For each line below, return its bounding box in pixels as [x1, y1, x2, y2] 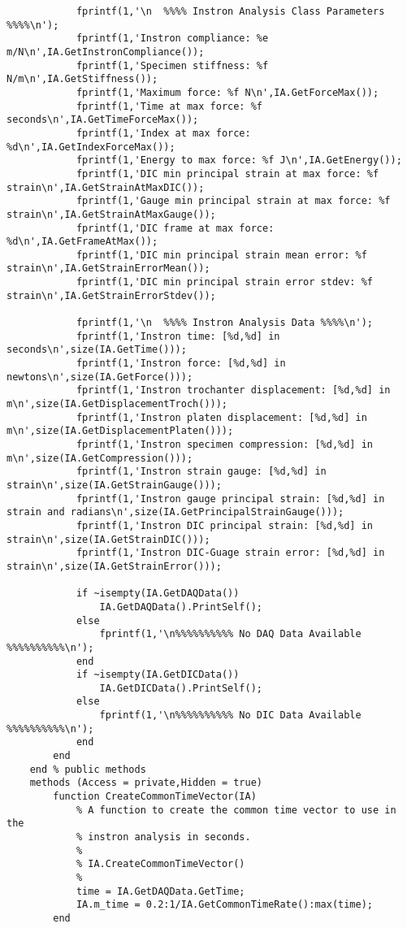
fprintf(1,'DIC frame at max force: [76, 222, 275, 234]
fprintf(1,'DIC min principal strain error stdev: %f [76, 276, 374, 288]
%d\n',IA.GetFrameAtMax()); [6, 236, 158, 248]
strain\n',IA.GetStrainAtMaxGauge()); [6, 208, 216, 220]
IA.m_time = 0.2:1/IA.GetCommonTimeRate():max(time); [76, 899, 374, 911]
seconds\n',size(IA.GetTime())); [6, 344, 187, 356]
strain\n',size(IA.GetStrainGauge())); [6, 479, 222, 491]
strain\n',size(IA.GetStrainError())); [6, 560, 222, 572]
